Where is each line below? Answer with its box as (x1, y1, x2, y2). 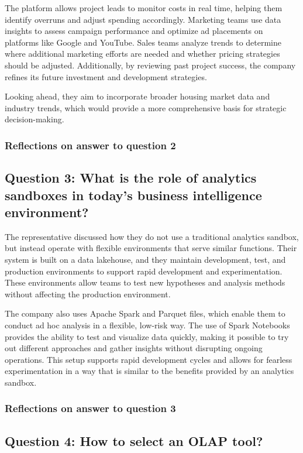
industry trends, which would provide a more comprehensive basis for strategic (5, 101, 287, 114)
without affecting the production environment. (5, 287, 171, 300)
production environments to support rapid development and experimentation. (5, 265, 283, 277)
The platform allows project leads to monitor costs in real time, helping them (5, 2, 283, 13)
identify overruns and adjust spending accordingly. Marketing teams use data (5, 13, 281, 25)
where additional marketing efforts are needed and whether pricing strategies (5, 47, 280, 60)
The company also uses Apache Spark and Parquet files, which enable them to (5, 307, 285, 320)
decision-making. (5, 113, 64, 125)
